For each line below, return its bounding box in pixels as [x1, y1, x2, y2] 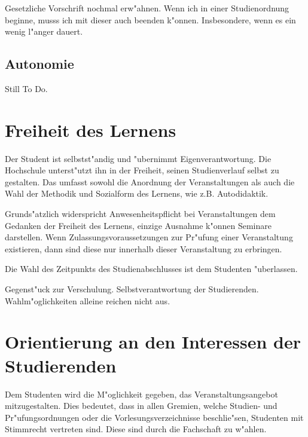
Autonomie [5, 54, 74, 73]
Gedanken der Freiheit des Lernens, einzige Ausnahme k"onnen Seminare [5, 219, 272, 231]
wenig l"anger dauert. [5, 25, 83, 38]
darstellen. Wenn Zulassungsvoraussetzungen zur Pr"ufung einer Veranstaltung [5, 231, 293, 243]
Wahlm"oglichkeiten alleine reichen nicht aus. [5, 294, 170, 307]
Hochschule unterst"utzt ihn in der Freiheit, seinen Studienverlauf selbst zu [5, 164, 279, 176]
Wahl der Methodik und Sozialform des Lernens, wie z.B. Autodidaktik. [5, 187, 269, 200]
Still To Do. [5, 82, 48, 94]
